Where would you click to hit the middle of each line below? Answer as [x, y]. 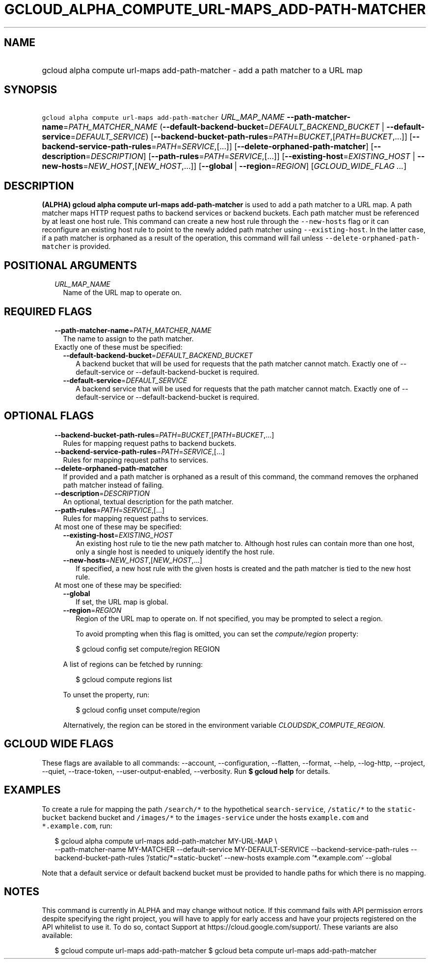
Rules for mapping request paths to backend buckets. [150, 443]
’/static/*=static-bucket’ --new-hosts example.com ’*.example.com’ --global [269, 857]
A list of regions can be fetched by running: [133, 664]
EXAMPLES [32, 790]
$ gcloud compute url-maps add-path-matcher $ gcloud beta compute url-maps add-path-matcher [215, 951]
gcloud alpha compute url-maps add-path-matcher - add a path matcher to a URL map [202, 70]
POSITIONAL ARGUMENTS [70, 265]
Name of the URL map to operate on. [122, 293]
